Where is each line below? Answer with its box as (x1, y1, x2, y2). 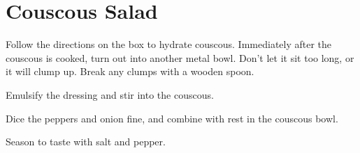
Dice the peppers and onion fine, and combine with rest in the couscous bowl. (6, 111, 338, 125)
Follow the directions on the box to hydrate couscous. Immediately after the (6, 37, 332, 51)
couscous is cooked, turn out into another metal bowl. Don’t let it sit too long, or (6, 50, 354, 65)
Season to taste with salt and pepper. (6, 134, 166, 149)
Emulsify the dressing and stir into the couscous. (6, 87, 214, 102)
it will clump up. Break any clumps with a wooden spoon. (6, 64, 254, 79)
